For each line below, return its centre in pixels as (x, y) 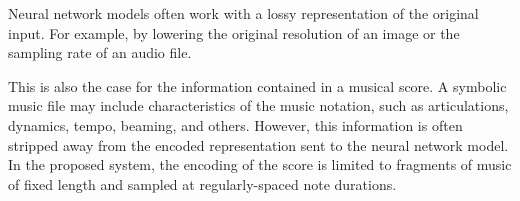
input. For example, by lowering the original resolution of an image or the (234, 32)
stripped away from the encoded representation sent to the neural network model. (258, 144)
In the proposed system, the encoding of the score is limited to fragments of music (260, 164)
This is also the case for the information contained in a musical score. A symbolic (257, 85)
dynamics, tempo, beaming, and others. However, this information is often (235, 124)
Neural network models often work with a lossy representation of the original (243, 13)
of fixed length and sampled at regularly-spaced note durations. (202, 183)
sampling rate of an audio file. (100, 52)
